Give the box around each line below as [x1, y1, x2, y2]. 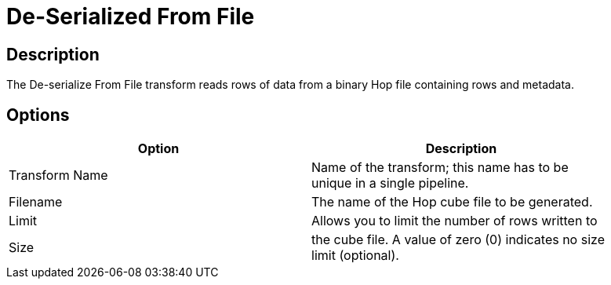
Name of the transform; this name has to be [311, 159, 569, 176]
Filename [9, 194, 63, 210]
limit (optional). [311, 247, 399, 264]
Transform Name [9, 167, 108, 184]
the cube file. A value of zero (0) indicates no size [311, 232, 605, 248]
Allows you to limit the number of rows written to [311, 213, 598, 229]
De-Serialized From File [6, 3, 255, 30]
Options [6, 104, 70, 125]
